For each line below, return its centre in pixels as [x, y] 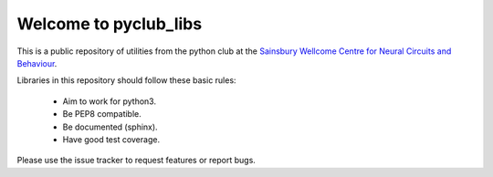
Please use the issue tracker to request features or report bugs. [136, 161]
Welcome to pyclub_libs [110, 24]
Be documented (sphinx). [110, 127]
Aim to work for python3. [110, 101]
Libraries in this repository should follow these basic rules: [126, 80]
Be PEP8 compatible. [102, 114]
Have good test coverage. [111, 139]
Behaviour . [37, 63]
